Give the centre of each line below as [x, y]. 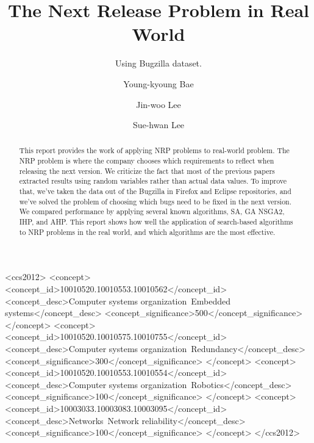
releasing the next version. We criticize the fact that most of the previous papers [147, 171]
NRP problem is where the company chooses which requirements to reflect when [147, 161]
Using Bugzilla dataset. [159, 63]
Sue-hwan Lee [159, 125]
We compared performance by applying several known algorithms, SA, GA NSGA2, [152, 211]
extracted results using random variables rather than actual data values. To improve [153, 181]
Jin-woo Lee [159, 104]
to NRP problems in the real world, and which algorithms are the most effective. [147, 232]
